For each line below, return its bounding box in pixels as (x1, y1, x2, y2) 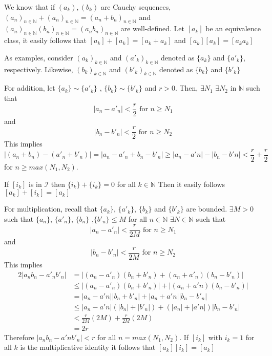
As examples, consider (4, 52, 73, 62)
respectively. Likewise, (4, 64, 73, 74)
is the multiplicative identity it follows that (20, 342, 156, 352)
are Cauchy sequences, (100, 2, 171, 12)
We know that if (4, 2, 55, 12)
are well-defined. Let (120, 23, 185, 34)
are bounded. (186, 203, 227, 214)
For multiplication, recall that (4, 203, 97, 214)
